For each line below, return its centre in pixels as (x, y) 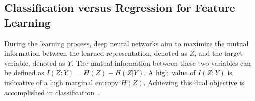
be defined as (24, 73)
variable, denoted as (35, 63)
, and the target (219, 53)
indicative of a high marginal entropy (61, 82)
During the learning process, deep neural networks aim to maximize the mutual (126, 43)
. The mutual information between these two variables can (161, 63)
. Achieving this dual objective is (194, 82)
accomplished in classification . (52, 92)
